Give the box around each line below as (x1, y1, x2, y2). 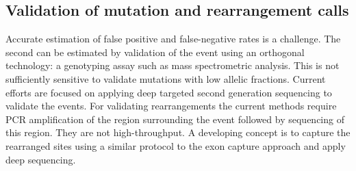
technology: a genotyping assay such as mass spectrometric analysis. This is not (5, 58, 340, 73)
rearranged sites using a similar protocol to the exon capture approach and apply (5, 138, 346, 153)
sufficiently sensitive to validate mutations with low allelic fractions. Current (5, 71, 326, 85)
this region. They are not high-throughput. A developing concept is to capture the (5, 125, 351, 140)
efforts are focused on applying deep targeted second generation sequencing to (5, 85, 332, 99)
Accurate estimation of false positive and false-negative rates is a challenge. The (5, 31, 341, 46)
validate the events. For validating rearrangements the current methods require (5, 98, 337, 113)
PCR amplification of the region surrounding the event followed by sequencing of (5, 111, 344, 126)
